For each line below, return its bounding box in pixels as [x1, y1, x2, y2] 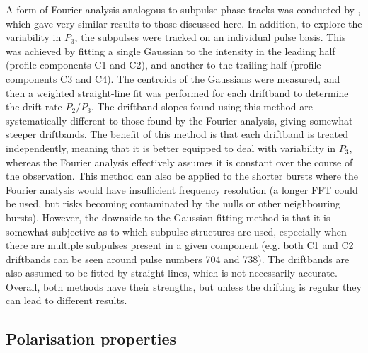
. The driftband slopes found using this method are [91, 99, 313, 114]
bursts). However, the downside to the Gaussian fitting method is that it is [6, 209, 330, 224]
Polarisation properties [6, 328, 177, 349]
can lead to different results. [6, 293, 127, 308]
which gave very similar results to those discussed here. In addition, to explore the [6, 16, 362, 30]
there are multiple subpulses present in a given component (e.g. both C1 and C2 [6, 238, 354, 253]
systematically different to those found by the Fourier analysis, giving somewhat [6, 112, 353, 127]
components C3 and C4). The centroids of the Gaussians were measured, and [6, 71, 340, 86]
